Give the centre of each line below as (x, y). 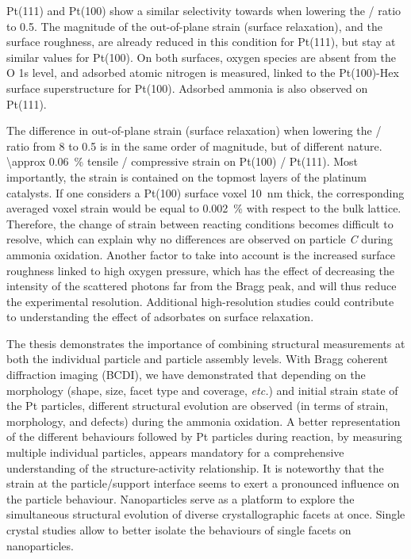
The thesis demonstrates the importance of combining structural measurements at (206, 343)
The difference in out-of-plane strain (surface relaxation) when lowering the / (194, 130)
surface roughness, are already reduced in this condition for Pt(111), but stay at (201, 42)
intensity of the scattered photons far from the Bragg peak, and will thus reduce (202, 286)
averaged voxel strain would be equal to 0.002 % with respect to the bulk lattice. (204, 208)
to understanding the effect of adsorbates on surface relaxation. (160, 317)
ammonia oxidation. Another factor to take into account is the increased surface (201, 254)
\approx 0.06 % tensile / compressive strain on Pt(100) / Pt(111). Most (182, 161)
